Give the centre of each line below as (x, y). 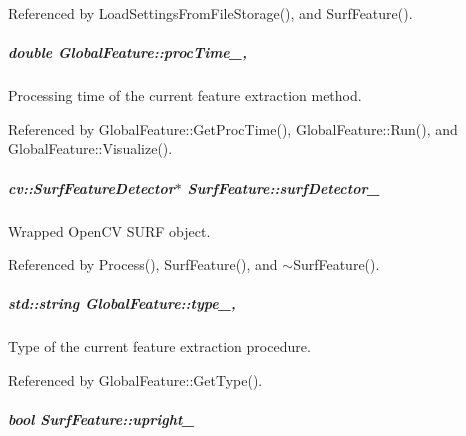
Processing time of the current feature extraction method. (185, 95)
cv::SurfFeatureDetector (91, 187)
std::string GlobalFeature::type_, (122, 303)
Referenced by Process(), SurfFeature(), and (143, 264)
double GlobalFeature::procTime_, (127, 52)
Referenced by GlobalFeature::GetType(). (135, 379)
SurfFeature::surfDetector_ (283, 187)
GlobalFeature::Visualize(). (90, 148)
